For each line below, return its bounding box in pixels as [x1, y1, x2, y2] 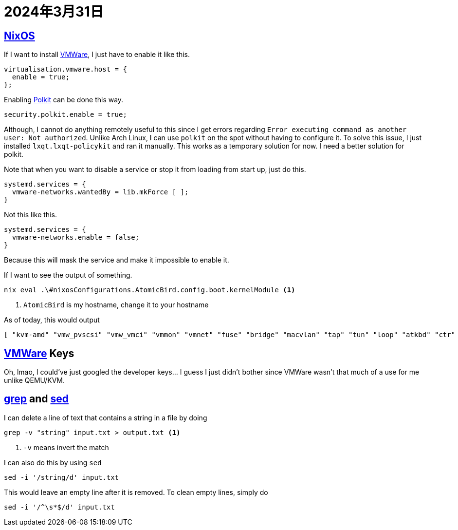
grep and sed [4, 393, 69, 405]
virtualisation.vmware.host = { [4, 65, 127, 74]
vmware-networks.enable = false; [12, 233, 140, 242]
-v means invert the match [23, 443, 109, 452]
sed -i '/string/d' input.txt [4, 473, 119, 481]
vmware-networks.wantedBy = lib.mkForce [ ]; [12, 188, 189, 196]
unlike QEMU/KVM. [4, 376, 65, 385]
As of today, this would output [4, 316, 100, 324]
